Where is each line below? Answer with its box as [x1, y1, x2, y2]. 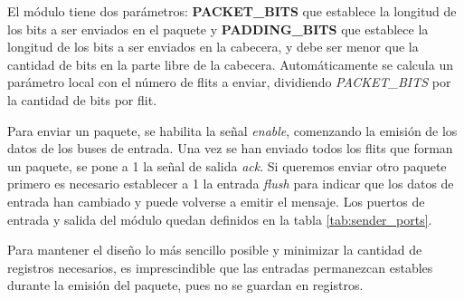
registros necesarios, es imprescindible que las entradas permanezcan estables [7, 257, 433, 276]
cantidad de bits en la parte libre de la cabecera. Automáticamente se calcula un [7, 54, 453, 73]
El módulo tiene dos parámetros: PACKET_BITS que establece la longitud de [7, 2, 457, 20]
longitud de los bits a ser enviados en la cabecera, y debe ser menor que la [7, 37, 419, 56]
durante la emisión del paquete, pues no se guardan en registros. [7, 276, 364, 295]
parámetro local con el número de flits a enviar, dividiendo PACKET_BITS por [7, 73, 451, 92]
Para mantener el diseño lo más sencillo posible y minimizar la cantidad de [7, 240, 422, 259]
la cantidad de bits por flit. [7, 90, 157, 109]
